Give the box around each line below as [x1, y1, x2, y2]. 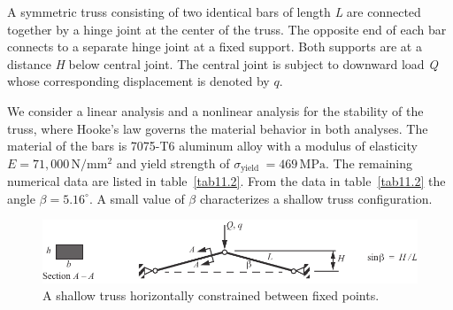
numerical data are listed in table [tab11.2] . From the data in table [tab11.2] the [7, 172, 446, 190]
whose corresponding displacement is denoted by [7, 72, 270, 90]
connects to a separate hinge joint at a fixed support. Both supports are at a [7, 37, 422, 56]
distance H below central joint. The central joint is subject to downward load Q [7, 54, 439, 73]
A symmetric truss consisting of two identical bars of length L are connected [7, 3, 421, 20]
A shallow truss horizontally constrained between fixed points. [42, 286, 380, 305]
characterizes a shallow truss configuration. [199, 189, 433, 207]
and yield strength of [116, 153, 230, 172]
